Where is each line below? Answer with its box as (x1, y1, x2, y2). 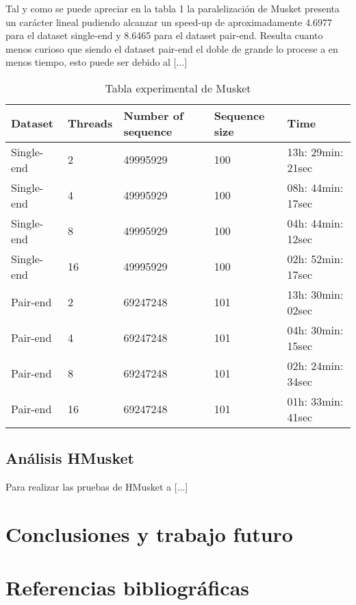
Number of (123, 107, 183, 123)
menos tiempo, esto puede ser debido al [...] (5, 55, 188, 69)
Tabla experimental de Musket (105, 79, 251, 96)
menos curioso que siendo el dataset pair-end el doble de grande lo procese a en (5, 41, 338, 55)
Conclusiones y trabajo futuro (5, 519, 293, 547)
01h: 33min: (287, 393, 344, 409)
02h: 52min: (287, 250, 344, 267)
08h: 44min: (287, 179, 344, 195)
